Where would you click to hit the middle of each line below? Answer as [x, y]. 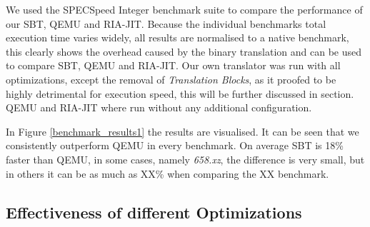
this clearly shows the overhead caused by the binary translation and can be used [184, 51]
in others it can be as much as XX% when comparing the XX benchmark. [167, 173]
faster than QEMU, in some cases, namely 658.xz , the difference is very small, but [185, 159]
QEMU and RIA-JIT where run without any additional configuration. [159, 107]
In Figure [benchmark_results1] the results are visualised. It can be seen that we [182, 131]
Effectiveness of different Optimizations [154, 212]
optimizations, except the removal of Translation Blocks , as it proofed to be [171, 79]
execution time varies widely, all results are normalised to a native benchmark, [177, 37]
